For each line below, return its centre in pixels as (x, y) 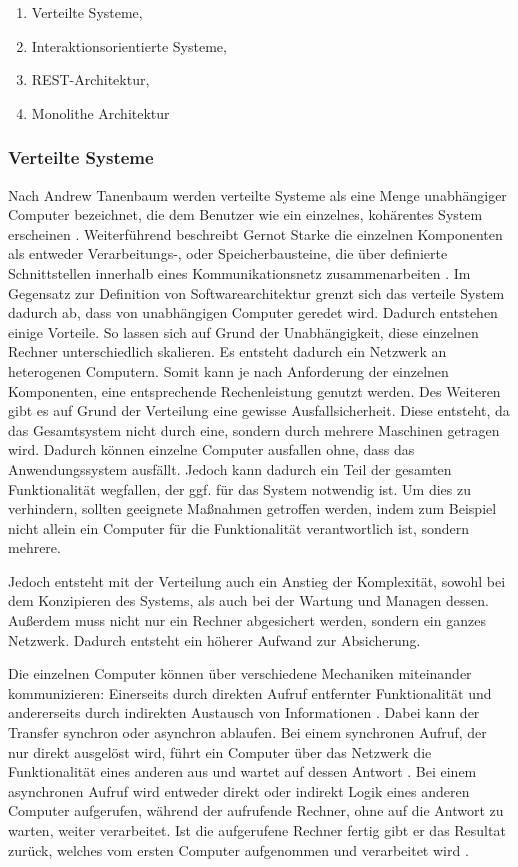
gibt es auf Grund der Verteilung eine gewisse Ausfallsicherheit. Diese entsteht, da (259, 410)
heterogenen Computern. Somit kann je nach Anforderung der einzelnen (228, 370)
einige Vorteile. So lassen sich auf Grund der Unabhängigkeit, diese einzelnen (243, 331)
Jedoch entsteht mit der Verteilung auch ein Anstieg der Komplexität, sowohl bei (257, 580)
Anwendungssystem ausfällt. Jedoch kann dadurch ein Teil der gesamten (230, 468)
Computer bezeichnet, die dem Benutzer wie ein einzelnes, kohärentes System (245, 214)
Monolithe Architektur (100, 112)
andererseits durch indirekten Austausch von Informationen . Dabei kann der (244, 712)
